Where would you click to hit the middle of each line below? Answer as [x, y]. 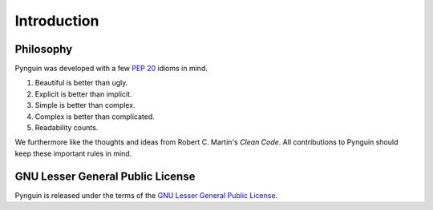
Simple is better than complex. [85, 105]
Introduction [57, 21]
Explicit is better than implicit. [83, 94]
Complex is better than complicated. [95, 117]
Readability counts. [67, 128]
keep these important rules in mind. [73, 153]
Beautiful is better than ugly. [81, 83]
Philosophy [44, 49]
